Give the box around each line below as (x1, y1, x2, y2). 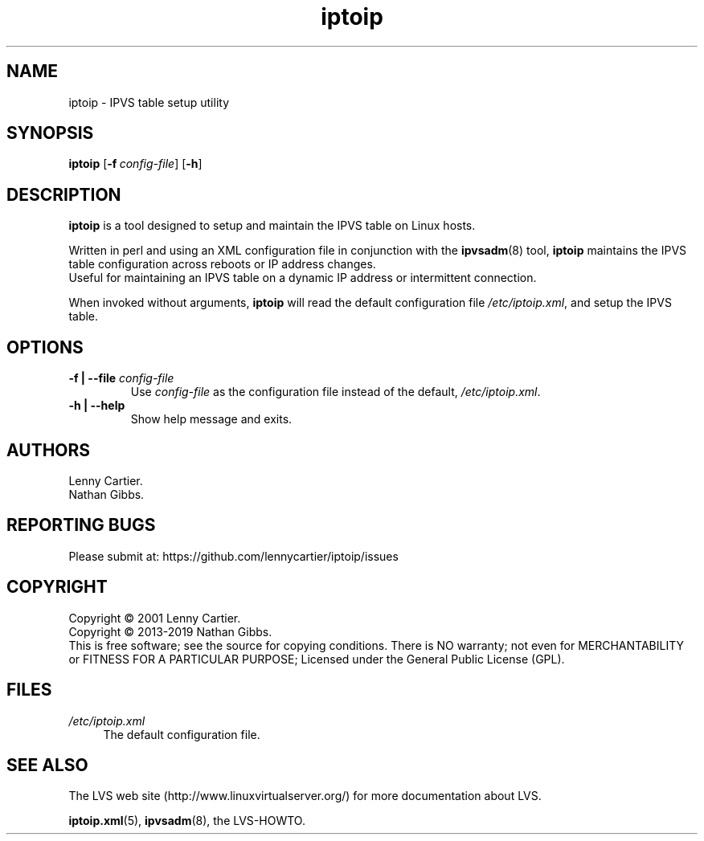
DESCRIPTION (6, 184, 121, 205)
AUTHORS (6, 439, 91, 460)
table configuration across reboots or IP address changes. (68, 257, 376, 271)
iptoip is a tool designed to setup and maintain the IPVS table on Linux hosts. (68, 218, 476, 233)
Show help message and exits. (130, 412, 293, 427)
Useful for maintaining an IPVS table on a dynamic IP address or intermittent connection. (68, 271, 537, 285)
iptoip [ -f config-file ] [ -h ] (68, 157, 203, 171)
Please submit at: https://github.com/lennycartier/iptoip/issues (68, 549, 399, 563)
